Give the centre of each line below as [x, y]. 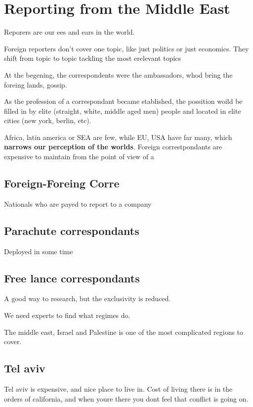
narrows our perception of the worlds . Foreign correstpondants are [113, 147]
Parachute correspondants [72, 230]
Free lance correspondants [72, 278]
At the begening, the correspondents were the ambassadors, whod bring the [118, 74]
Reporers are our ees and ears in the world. [69, 32]
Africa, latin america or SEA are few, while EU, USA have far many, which [118, 137]
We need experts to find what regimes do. [67, 315]
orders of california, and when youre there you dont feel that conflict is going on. [126, 398]
